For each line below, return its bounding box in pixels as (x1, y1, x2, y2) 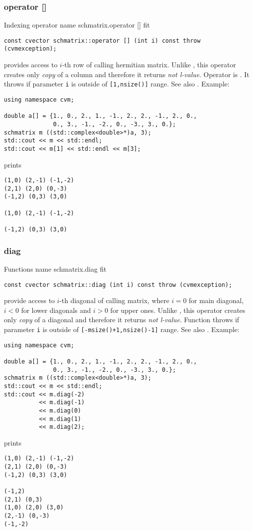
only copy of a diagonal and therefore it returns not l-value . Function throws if (4, 314, 239, 325)
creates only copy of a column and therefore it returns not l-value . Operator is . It (4, 69, 250, 79)
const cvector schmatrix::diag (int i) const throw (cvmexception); (4, 281, 232, 288)
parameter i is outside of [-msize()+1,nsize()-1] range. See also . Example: (4, 324, 240, 334)
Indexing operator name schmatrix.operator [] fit (4, 20, 150, 30)
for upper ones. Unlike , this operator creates (110, 305, 246, 315)
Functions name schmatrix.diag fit (4, 263, 106, 274)
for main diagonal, (189, 295, 244, 306)
